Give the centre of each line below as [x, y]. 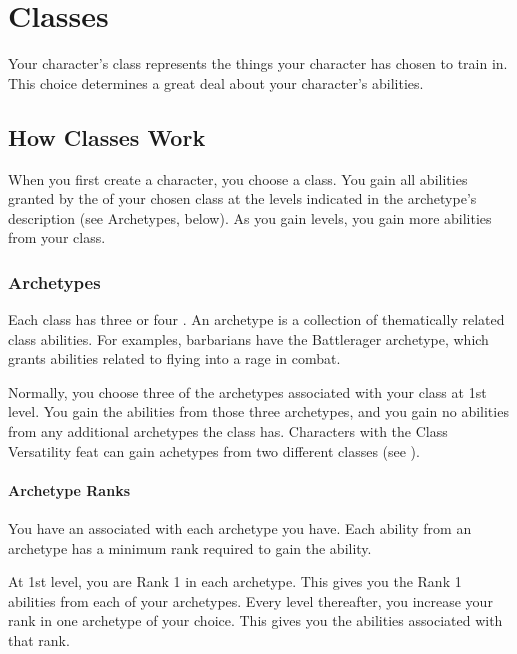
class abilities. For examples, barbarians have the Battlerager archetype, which [248, 338]
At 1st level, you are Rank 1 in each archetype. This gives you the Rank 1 [235, 581]
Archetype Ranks [69, 489]
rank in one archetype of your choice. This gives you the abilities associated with [255, 620]
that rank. [39, 640]
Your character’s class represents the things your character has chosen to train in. [258, 63]
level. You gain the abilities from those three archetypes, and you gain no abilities [258, 411]
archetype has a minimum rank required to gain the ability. [190, 547]
